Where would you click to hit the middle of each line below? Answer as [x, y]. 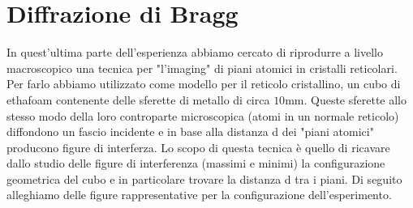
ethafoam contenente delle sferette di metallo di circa [138, 99]
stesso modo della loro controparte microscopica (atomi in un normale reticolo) [203, 115]
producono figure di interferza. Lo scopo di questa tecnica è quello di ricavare [198, 147]
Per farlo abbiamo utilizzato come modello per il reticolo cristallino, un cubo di [204, 84]
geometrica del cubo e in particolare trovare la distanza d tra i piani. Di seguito [204, 178]
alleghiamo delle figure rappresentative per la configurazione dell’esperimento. [199, 195]
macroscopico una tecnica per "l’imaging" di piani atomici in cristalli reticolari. [202, 68]
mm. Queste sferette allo [346, 99]
